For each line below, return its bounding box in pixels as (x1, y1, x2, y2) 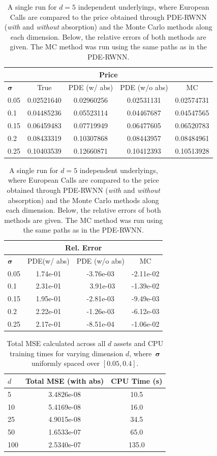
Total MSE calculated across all (7, 338, 106, 349)
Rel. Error (65, 242, 102, 252)
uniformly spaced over (31, 358, 100, 368)
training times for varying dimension (10, 348, 123, 358)
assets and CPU (113, 338, 164, 349)
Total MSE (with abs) (25, 375, 104, 386)
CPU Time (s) (111, 375, 163, 386)
